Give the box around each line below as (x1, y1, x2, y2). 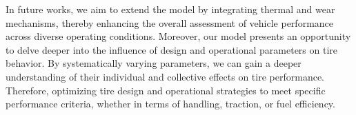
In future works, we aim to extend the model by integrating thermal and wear (6, 2, 335, 16)
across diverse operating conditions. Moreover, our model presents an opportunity (6, 29, 351, 43)
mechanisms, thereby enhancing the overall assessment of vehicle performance (6, 15, 334, 30)
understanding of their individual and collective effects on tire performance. (6, 69, 324, 83)
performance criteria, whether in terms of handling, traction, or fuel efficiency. (6, 96, 335, 111)
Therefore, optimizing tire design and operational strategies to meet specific (6, 83, 326, 97)
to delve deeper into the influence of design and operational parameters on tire (6, 42, 338, 56)
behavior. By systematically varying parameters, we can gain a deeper (6, 56, 301, 70)
